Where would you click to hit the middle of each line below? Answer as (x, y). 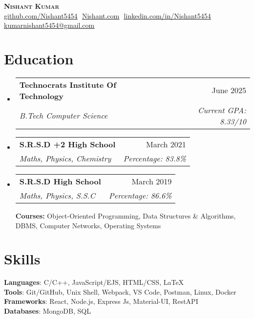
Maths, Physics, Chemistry (65, 158)
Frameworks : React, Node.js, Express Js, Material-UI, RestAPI (101, 301)
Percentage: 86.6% (140, 195)
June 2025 (229, 90)
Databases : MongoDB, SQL (47, 311)
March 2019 (152, 181)
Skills (22, 259)
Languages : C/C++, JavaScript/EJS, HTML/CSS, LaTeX (94, 282)
